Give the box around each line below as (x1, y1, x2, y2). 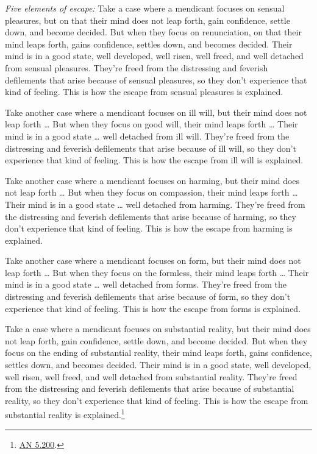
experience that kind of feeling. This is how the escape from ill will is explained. (5, 154, 304, 166)
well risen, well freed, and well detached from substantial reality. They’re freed (5, 370, 297, 383)
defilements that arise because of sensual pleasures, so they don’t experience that (5, 73, 307, 86)
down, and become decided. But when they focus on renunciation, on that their (5, 26, 302, 38)
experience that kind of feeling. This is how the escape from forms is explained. (5, 302, 301, 314)
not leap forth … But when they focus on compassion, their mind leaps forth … (5, 186, 298, 199)
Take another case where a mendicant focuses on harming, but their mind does (5, 174, 300, 186)
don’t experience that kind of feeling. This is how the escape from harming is (5, 222, 293, 235)
